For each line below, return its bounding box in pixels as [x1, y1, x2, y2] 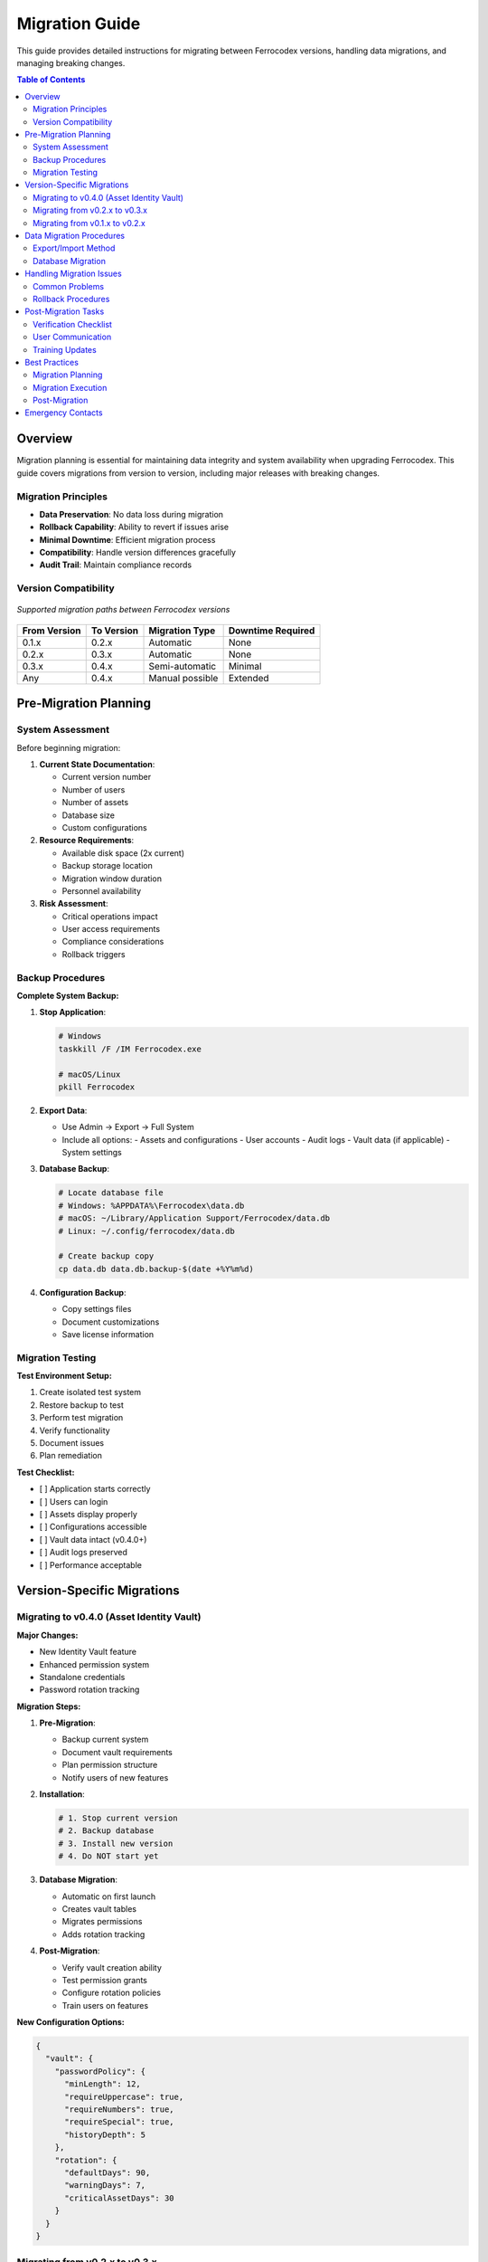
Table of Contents [16, 74, 86, 85]
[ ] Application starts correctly [39, 1484, 151, 1495]
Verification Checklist [33, 318, 113, 329]
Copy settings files [61, 1304, 132, 1315]
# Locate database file [58, 1188, 164, 1198]
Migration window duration [61, 873, 163, 884]
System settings [61, 1147, 122, 1158]
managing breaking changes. [16, 57, 126, 68]
